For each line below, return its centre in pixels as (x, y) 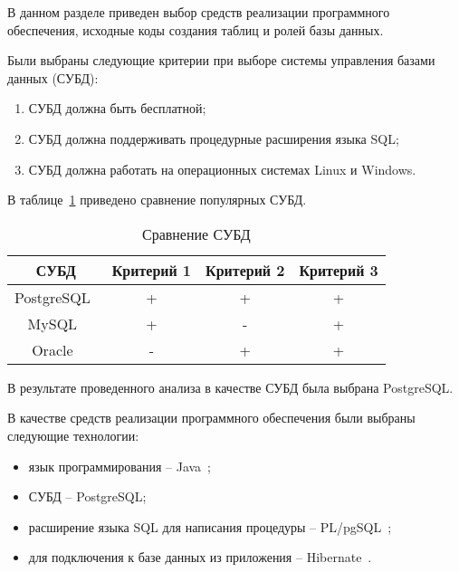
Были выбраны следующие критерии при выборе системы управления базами (221, 60)
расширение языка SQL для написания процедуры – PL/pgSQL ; (210, 526)
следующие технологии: (73, 435)
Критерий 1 (152, 270)
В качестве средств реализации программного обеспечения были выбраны (211, 418)
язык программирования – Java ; (120, 466)
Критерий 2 (245, 270)
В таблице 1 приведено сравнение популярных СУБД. (157, 200)
